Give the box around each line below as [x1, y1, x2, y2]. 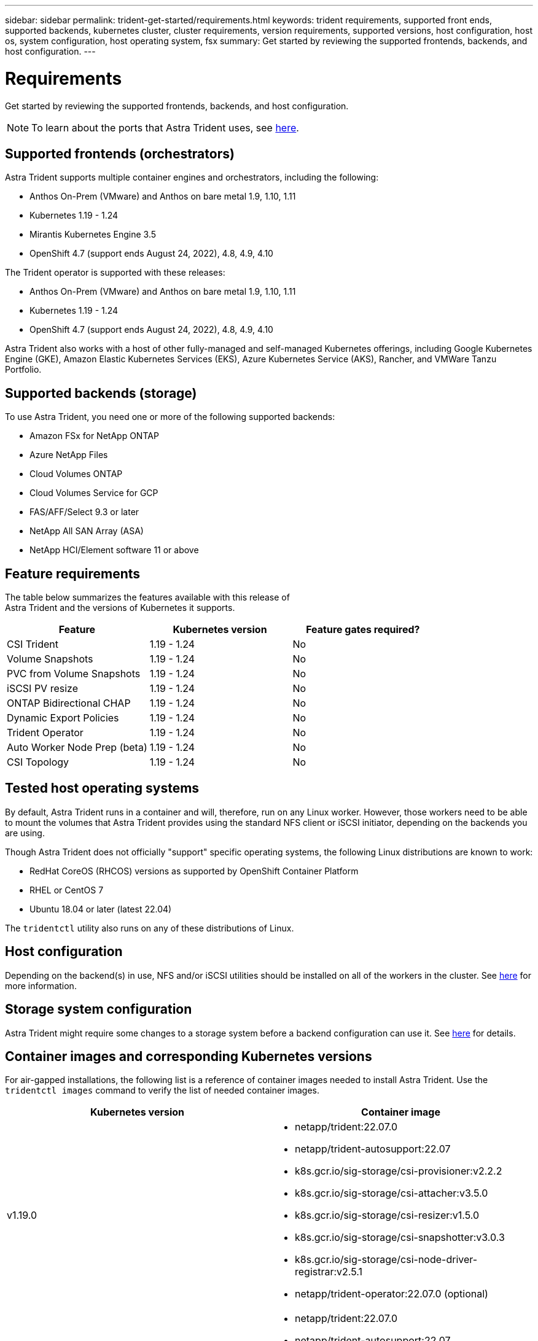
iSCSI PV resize [7, 682, 78, 695]
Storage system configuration [5, 1001, 192, 1017]
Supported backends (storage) [5, 385, 197, 401]
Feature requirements [5, 566, 141, 581]
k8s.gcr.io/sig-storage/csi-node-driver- [295, 1253, 478, 1266]
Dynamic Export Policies [7, 712, 119, 725]
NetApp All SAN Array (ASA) [29, 526, 144, 537]
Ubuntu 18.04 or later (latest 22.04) [29, 903, 172, 914]
